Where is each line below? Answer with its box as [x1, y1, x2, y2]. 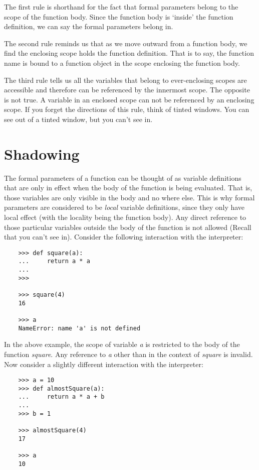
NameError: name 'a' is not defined [18, 324, 141, 332]
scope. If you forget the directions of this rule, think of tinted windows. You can [4, 104, 249, 114]
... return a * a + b [18, 393, 105, 401]
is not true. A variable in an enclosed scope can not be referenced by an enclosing [4, 94, 254, 104]
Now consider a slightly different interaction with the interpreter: [4, 359, 203, 369]
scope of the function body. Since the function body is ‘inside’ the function [4, 11, 233, 22]
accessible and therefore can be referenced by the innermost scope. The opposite [4, 84, 250, 95]
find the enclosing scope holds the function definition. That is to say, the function [4, 48, 254, 58]
